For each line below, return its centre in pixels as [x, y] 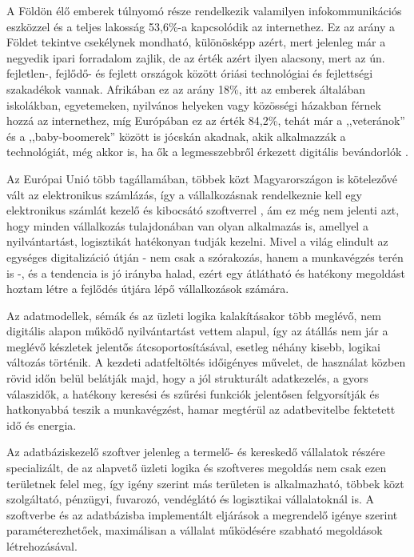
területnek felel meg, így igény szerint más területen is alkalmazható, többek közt [205, 483]
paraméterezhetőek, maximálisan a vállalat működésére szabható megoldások [195, 530]
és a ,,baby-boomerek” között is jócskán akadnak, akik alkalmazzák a [176, 136]
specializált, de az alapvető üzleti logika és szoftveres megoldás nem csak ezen [197, 468]
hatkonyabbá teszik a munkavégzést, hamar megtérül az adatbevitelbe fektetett [201, 409]
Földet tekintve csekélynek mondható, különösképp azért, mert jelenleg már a [196, 42]
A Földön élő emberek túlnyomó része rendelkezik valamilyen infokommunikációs [204, 10]
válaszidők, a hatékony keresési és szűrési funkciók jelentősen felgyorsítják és [193, 393]
